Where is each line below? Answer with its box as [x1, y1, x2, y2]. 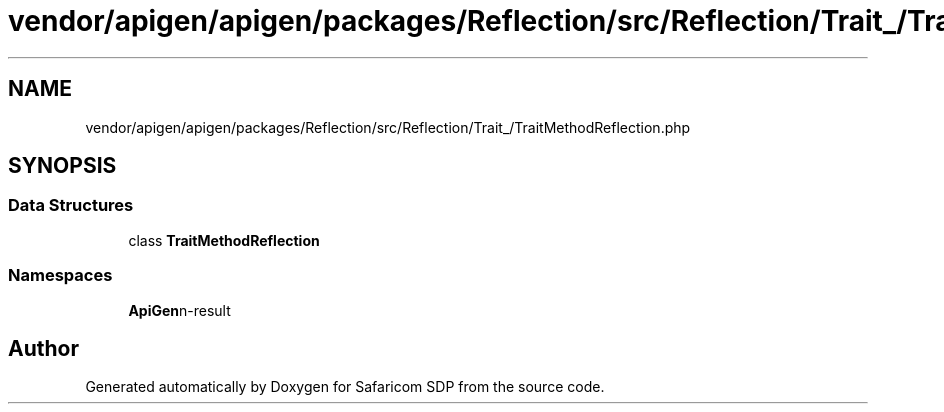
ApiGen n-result [128, 301, 231, 319]
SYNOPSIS [8, 153, 117, 179]
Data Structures [8, 195, 134, 216]
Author [8, 335, 79, 361]
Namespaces [8, 265, 113, 286]
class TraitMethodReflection [128, 231, 320, 249]
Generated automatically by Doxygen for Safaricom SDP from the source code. [85, 378, 605, 396]
